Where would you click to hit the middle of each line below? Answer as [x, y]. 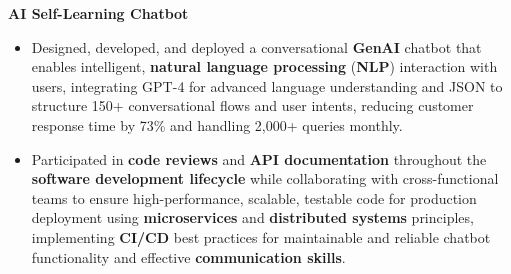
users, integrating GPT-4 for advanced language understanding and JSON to [267, 85]
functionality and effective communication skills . [188, 256]
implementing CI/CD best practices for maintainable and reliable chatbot [261, 236]
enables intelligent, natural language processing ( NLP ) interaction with [264, 66]
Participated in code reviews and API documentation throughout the [259, 158]
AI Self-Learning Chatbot [98, 13]
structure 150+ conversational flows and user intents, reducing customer [252, 105]
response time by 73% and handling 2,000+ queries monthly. [217, 124]
